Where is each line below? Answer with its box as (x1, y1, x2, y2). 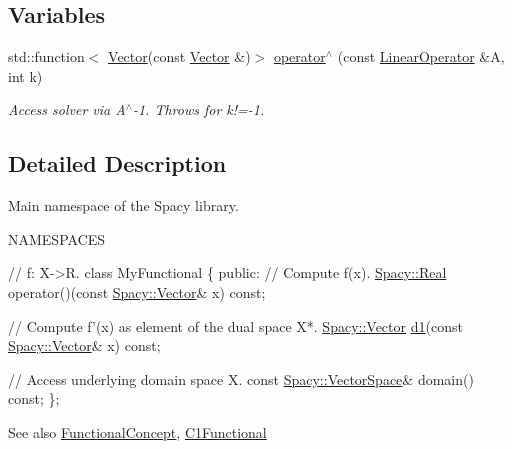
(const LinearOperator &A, (337, 46, 505, 67)
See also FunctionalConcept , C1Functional (8, 421, 267, 442)
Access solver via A (8, 99, 126, 120)
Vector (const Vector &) (108, 46, 251, 67)
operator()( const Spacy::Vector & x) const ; (8, 281, 266, 302)
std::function (8, 46, 85, 67)
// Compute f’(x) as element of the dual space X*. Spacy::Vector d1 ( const (8, 315, 463, 336)
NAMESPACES (8, 228, 106, 249)
